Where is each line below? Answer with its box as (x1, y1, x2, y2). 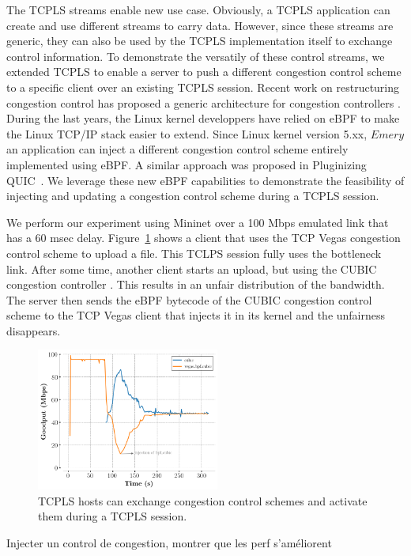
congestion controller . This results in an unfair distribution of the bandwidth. (6, 276, 385, 293)
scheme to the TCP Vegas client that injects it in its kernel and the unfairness (6, 307, 386, 323)
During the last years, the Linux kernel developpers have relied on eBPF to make (6, 110, 400, 127)
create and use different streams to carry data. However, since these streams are (6, 17, 394, 33)
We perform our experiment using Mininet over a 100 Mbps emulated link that (6, 214, 389, 230)
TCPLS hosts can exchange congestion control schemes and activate (38, 492, 368, 509)
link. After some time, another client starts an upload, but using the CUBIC (6, 260, 377, 277)
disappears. (6, 322, 61, 339)
